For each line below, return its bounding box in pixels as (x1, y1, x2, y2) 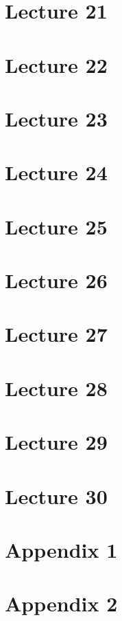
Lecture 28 (5, 373, 108, 402)
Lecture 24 (5, 158, 108, 186)
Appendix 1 (5, 535, 118, 563)
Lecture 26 (5, 266, 108, 294)
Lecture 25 (5, 212, 108, 240)
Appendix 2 (5, 589, 118, 618)
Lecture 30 (5, 481, 108, 510)
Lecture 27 (5, 320, 108, 348)
